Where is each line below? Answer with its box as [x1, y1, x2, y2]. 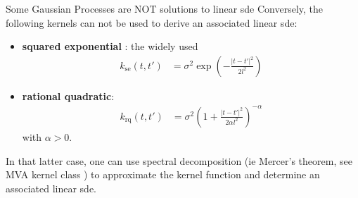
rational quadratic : [22, 88, 115, 103]
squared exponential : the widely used [22, 39, 198, 54]
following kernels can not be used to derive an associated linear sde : [6, 15, 298, 30]
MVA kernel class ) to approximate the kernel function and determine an [6, 167, 320, 182]
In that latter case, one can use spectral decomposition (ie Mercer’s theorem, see [6, 153, 352, 168]
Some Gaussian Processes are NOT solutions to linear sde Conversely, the [6, 1, 324, 16]
